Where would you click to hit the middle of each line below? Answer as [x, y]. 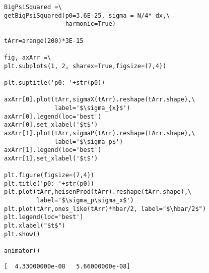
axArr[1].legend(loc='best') [53, 150]
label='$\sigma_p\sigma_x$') [85, 201]
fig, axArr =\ [28, 57]
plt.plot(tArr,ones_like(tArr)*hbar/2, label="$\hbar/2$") [105, 209]
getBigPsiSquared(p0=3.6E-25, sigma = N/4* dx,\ [87, 15]
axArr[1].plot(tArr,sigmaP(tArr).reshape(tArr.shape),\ [100, 133]
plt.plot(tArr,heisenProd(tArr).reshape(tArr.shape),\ [98, 192]
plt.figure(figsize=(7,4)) [49, 175]
